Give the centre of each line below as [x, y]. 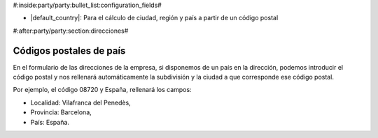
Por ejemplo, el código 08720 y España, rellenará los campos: [102, 90]
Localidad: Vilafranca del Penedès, [80, 102]
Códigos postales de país [69, 51]
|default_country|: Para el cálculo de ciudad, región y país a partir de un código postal [154, 18]
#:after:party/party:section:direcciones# [71, 31]
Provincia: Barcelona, [61, 112]
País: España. [50, 122]
